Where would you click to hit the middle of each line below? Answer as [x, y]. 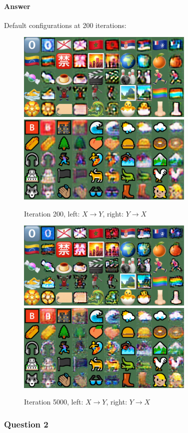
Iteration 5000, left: [54, 402]
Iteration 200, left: [52, 213]
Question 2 [26, 424]
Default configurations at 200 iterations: [65, 25]
